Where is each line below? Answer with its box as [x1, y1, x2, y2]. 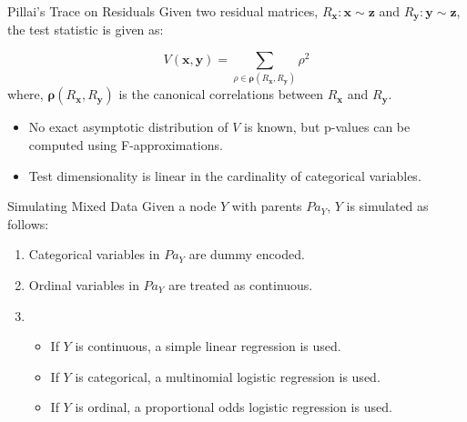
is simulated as [346, 196, 429, 216]
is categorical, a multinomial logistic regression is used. [75, 367, 381, 386]
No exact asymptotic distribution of [28, 117, 228, 136]
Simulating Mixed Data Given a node [7, 196, 217, 216]
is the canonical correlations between [118, 85, 324, 104]
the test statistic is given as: [7, 20, 164, 39]
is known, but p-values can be [244, 117, 411, 136]
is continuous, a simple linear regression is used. [75, 337, 341, 356]
